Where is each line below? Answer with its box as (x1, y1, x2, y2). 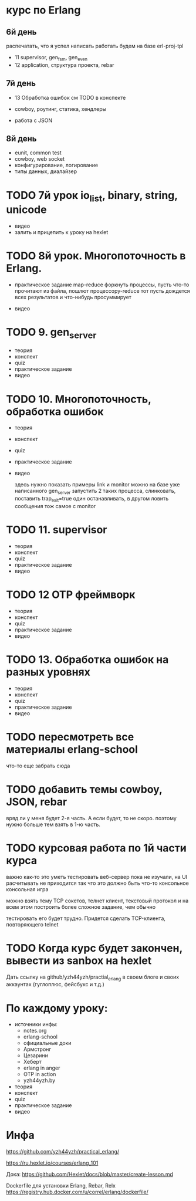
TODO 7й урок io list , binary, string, (6, 188, 178, 204)
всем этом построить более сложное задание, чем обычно (6, 903, 156, 910)
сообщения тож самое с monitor (14, 502, 96, 509)
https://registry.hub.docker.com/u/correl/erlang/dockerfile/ (6, 1189, 148, 1196)
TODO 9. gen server (6, 326, 97, 341)
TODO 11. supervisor (6, 523, 107, 537)
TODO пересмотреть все (6, 730, 134, 743)
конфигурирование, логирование (14, 162, 99, 169)
